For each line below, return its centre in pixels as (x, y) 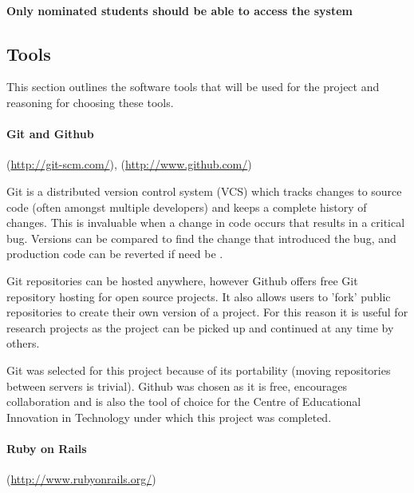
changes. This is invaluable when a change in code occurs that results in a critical (206, 223)
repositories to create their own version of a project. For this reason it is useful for (207, 312)
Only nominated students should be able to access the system (179, 10)
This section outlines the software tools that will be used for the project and (193, 87)
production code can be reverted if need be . (115, 254)
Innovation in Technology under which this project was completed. (169, 417)
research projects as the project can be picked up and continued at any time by (200, 327)
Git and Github (50, 134)
